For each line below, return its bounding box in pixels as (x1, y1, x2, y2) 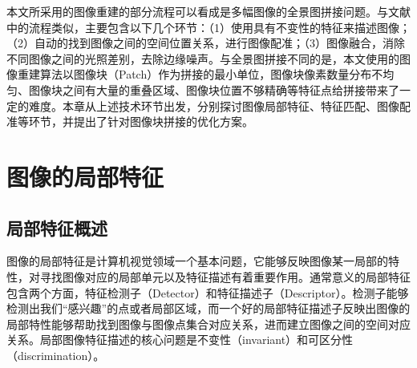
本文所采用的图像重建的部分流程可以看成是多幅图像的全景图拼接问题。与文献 (6, 3, 411, 19)
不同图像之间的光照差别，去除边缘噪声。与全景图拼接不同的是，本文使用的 (6, 50, 399, 67)
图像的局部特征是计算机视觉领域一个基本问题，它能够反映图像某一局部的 (6, 253, 388, 269)
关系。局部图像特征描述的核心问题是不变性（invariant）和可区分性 (6, 331, 354, 348)
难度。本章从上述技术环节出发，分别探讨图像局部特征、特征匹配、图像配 (28, 97, 411, 114)
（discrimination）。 (6, 346, 105, 363)
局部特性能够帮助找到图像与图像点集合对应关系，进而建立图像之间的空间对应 (6, 315, 411, 332)
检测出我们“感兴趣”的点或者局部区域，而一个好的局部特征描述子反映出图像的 (6, 300, 411, 317)
